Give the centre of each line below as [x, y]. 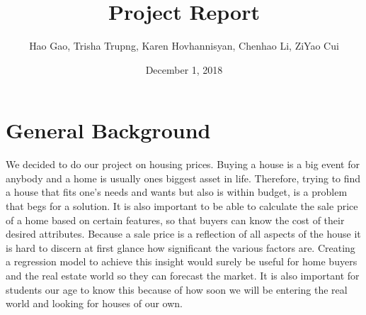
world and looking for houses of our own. [94, 303]
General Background [108, 130]
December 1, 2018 [184, 69]
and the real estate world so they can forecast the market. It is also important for [183, 275]
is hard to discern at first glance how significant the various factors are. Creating [181, 247]
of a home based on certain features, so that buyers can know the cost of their [175, 220]
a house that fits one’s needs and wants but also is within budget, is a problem [177, 192]
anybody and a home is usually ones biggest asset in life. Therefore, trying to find [183, 178]
